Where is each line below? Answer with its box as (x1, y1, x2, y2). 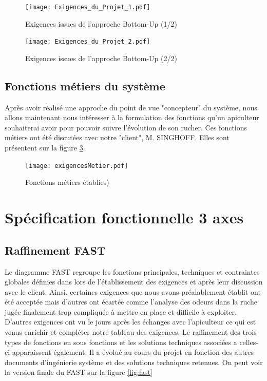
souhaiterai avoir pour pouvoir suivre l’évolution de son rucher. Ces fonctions (5, 122, 247, 132)
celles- (239, 336, 259, 347)
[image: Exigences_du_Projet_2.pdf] (25, 38, 150, 46)
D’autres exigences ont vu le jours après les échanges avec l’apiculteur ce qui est (5, 316, 256, 327)
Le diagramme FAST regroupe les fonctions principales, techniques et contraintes (5, 266, 260, 277)
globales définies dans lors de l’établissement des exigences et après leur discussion (5, 276, 263, 287)
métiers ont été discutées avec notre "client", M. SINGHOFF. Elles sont (5, 132, 230, 143)
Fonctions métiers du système (5, 78, 165, 93)
